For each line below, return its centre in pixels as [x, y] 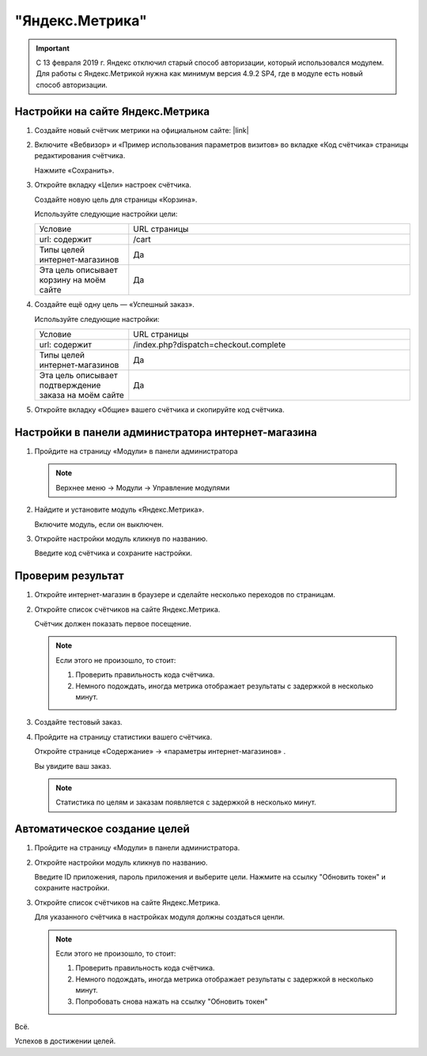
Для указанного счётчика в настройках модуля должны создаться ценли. [159, 917]
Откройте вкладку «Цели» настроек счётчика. [113, 185]
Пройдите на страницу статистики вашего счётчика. [123, 736]
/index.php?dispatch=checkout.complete [210, 345]
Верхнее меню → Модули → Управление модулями [143, 487]
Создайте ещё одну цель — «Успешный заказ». [115, 305]
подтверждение [70, 385]
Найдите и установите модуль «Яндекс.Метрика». [119, 509]
